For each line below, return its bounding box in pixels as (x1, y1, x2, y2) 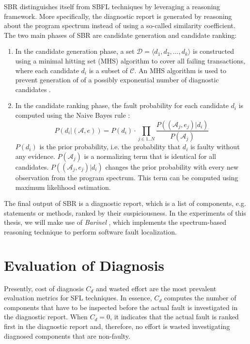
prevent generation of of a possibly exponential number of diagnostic (15, 75, 219, 85)
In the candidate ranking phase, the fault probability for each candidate (15, 100, 229, 110)
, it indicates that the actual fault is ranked (110, 312, 239, 322)
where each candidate (15, 65, 79, 75)
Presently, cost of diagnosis (4, 283, 84, 293)
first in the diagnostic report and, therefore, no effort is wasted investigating (4, 321, 230, 331)
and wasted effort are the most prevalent (95, 283, 217, 293)
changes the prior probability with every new (105, 162, 239, 172)
